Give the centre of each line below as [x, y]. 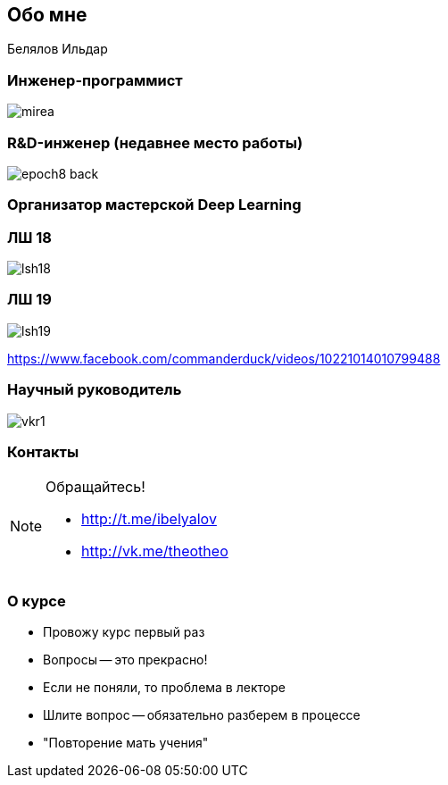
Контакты [43, 451]
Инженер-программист [95, 80]
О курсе [37, 601]
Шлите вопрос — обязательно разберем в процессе [202, 715]
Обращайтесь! [95, 487]
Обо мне [47, 15]
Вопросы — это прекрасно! [125, 660]
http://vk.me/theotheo [155, 551]
